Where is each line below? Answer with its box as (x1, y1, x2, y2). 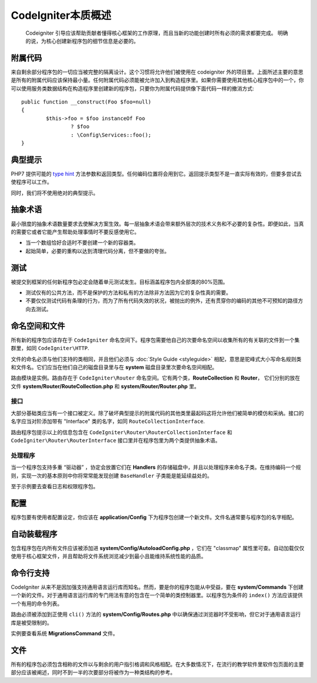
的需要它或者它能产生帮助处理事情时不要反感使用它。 (11, 228, 140, 235)
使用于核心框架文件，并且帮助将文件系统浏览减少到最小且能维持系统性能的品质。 (11, 553, 207, 560)
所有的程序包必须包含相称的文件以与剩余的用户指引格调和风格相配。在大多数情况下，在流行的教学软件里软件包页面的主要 (11, 661, 304, 668)
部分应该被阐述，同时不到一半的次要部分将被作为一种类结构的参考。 (11, 669, 176, 676)
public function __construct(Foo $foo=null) (21, 99, 152, 105)
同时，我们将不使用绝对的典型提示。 (11, 189, 99, 196)
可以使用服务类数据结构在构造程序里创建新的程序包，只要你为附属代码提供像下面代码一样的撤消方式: (11, 85, 255, 92)
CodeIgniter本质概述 (11, 9, 112, 22)
